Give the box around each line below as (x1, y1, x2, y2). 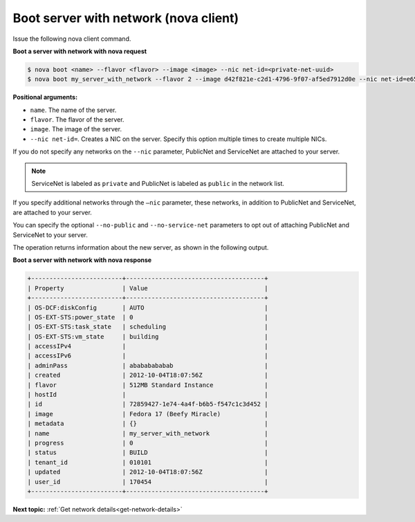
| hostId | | (27, 391, 268, 399)
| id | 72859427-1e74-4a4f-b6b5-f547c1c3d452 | (27, 400, 268, 408)
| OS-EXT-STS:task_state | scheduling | (27, 323, 268, 331)
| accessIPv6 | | (27, 352, 268, 360)
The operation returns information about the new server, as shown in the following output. (12, 243, 269, 252)
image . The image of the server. (30, 125, 122, 133)
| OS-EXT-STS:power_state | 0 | (27, 313, 268, 321)
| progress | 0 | (27, 439, 268, 447)
